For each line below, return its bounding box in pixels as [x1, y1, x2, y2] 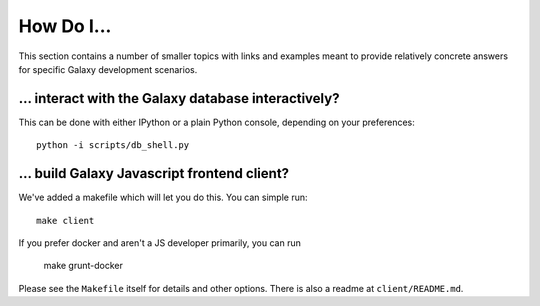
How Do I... [18, 15, 112, 37]
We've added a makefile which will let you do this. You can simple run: [18, 191, 309, 204]
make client [36, 215, 95, 226]
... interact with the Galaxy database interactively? [18, 90, 340, 107]
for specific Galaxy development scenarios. [18, 63, 198, 75]
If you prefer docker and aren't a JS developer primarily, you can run [18, 236, 302, 249]
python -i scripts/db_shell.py [36, 140, 190, 151]
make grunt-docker [43, 260, 124, 272]
